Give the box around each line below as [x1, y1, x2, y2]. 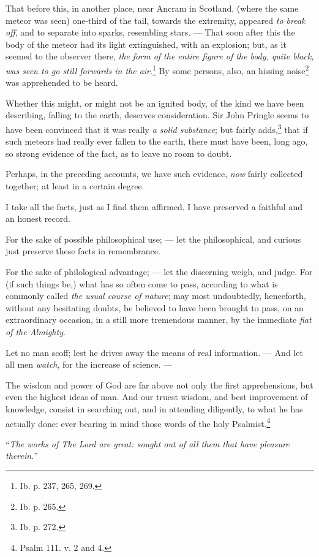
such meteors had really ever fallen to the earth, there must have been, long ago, [6, 135, 308, 148]
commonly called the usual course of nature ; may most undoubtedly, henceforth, [6, 289, 306, 302]
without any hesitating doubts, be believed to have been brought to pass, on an [6, 301, 304, 314]
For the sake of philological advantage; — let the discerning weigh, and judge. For [6, 265, 313, 278]
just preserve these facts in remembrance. [6, 244, 160, 257]
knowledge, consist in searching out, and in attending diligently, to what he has [6, 402, 303, 415]
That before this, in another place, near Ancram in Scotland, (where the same [6, 2, 299, 14]
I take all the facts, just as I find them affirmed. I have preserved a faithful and [6, 200, 302, 213]
